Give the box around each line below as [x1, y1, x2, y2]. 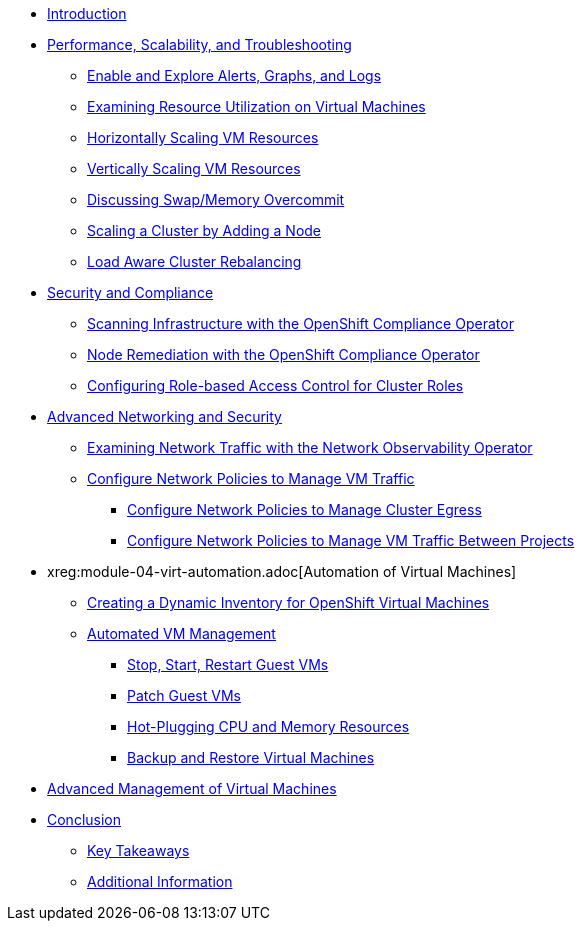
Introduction [47, 5, 127, 22]
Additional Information [87, 873, 233, 890]
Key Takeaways [87, 842, 190, 859]
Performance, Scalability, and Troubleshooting [47, 36, 352, 53]
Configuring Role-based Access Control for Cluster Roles [87, 377, 464, 394]
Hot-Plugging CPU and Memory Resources [127, 718, 410, 735]
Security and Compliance [47, 284, 214, 301]
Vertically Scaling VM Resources [87, 160, 301, 177]
